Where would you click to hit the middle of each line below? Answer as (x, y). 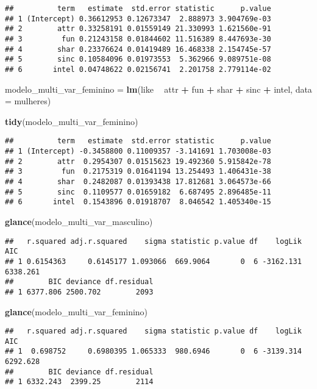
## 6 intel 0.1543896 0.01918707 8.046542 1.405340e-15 (138, 202)
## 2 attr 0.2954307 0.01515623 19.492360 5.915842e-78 (138, 161)
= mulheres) (28, 101)
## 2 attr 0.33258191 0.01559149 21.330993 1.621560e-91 (138, 29)
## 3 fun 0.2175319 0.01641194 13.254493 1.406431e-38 (138, 172)
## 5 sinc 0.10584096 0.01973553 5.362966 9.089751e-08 (138, 59)
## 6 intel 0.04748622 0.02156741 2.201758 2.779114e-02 (138, 69)
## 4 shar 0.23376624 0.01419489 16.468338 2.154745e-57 (138, 49)
